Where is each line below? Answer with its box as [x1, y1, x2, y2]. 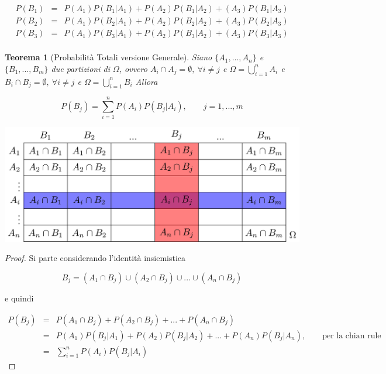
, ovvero [119, 62, 147, 74]
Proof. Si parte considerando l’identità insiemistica [5, 252, 186, 264]
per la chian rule [322, 331, 381, 340]
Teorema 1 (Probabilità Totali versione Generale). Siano [5, 51, 212, 63]
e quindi [5, 292, 34, 304]
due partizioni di [51, 62, 110, 74]
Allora [135, 75, 158, 87]
